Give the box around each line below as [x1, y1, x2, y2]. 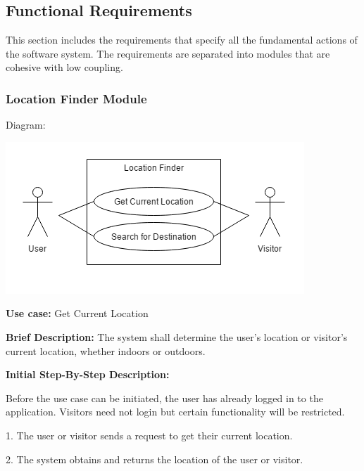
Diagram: [6, 117, 46, 132]
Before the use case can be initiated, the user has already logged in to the [6, 390, 323, 405]
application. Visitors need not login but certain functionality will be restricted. [6, 404, 345, 419]
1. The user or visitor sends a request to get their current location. [6, 427, 293, 442]
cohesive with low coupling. [6, 60, 123, 75]
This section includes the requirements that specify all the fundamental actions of [6, 32, 358, 47]
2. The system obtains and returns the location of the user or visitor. [6, 451, 303, 466]
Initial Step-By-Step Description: [6, 367, 170, 382]
